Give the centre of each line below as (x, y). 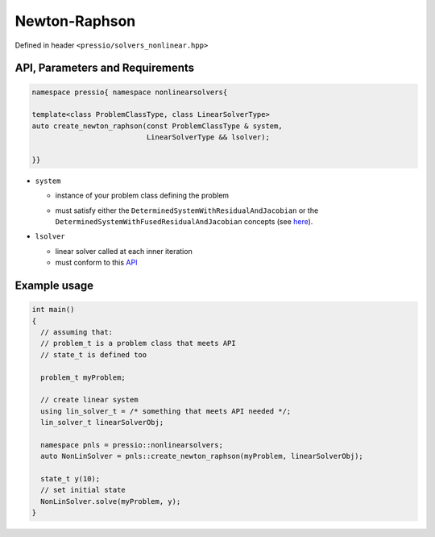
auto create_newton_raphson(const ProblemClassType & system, (157, 126)
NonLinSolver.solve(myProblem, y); (111, 501)
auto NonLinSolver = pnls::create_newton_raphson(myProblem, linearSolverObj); (202, 456)
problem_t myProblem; (83, 377)
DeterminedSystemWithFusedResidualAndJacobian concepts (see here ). (184, 222)
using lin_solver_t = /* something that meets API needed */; (166, 411)
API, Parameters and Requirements (105, 68)
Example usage (54, 286)
